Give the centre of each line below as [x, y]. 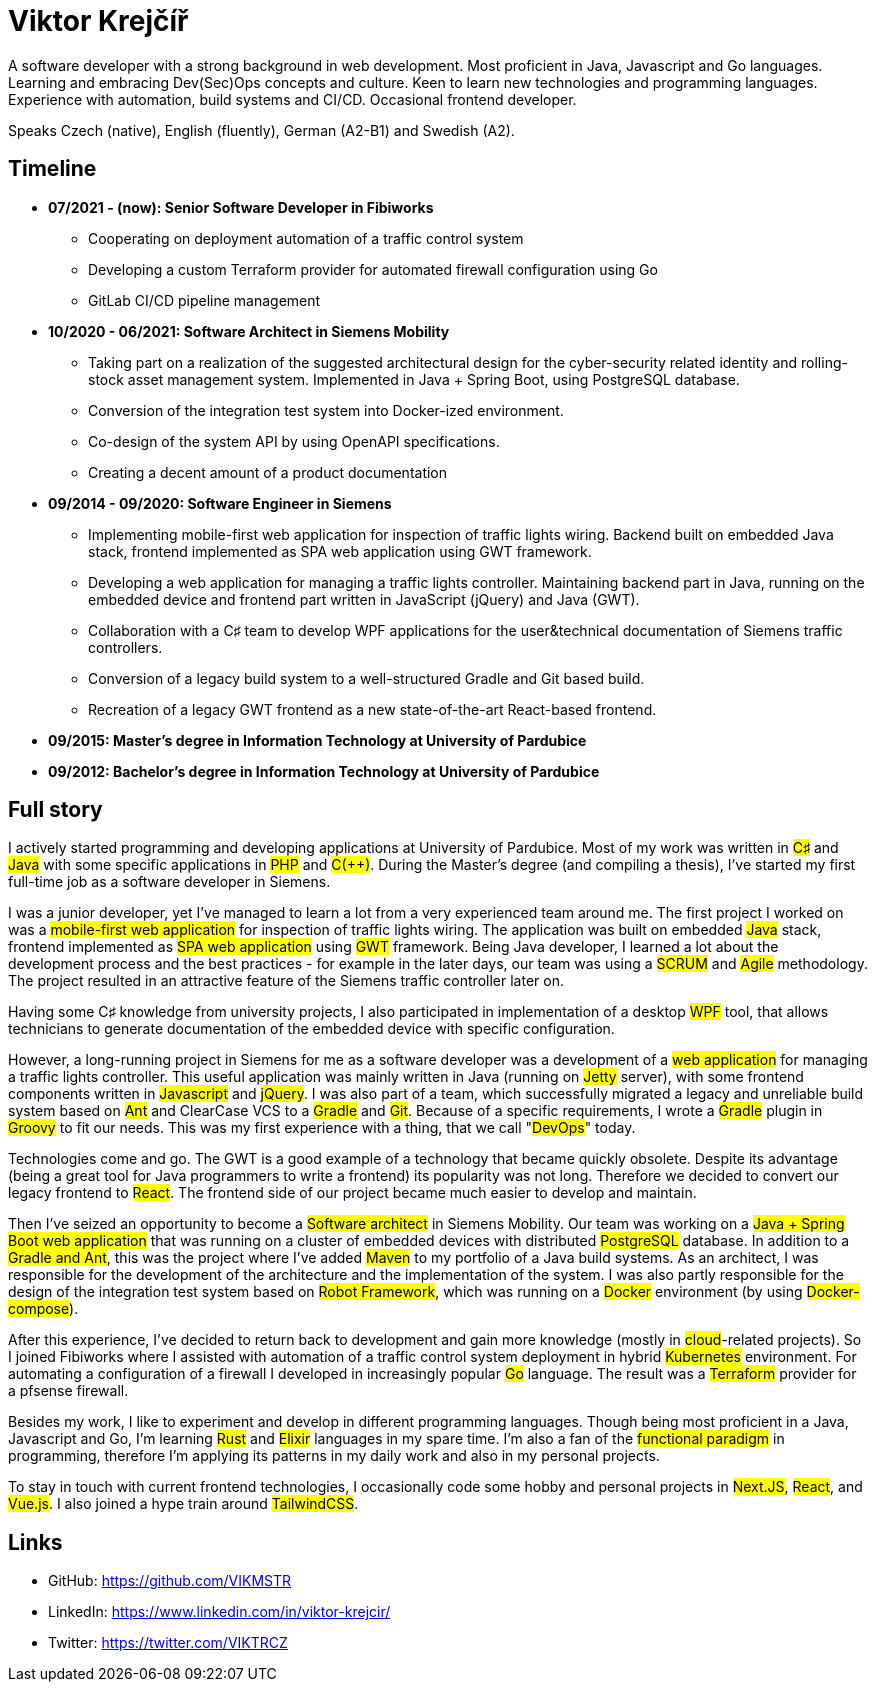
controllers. [125, 647]
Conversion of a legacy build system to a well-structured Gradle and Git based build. [366, 678]
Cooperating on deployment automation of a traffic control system [306, 238]
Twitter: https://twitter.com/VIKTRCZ [168, 1643]
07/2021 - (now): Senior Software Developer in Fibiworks [241, 207]
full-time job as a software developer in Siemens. [169, 882]
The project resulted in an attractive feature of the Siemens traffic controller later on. [286, 981]
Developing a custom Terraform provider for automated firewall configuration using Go [373, 269]
